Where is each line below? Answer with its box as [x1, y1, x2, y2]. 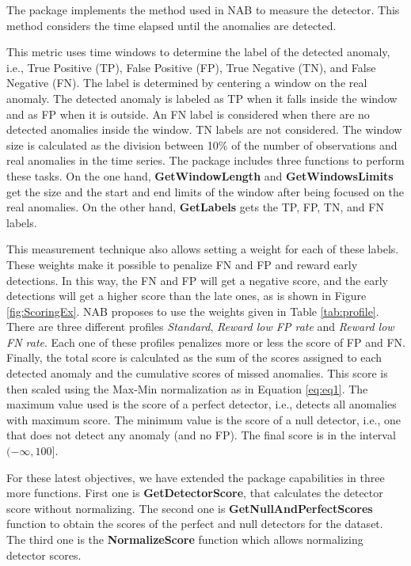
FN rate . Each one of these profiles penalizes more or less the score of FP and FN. [6, 333, 405, 350]
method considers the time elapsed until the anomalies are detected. [6, 17, 337, 33]
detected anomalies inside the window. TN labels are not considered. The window [6, 121, 402, 138]
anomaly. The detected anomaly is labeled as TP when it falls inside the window [6, 89, 398, 106]
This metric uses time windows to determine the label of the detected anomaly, [6, 44, 390, 60]
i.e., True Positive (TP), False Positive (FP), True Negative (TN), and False [6, 59, 376, 75]
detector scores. [6, 546, 82, 563]
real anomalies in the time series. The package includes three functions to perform [6, 152, 405, 169]
